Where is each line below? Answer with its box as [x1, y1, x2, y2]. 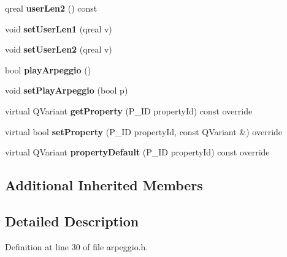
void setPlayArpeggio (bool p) [5, 84, 128, 97]
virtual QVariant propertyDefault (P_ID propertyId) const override [5, 146, 270, 158]
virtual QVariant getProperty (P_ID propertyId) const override [5, 104, 253, 117]
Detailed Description [5, 211, 139, 230]
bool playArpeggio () [5, 63, 91, 76]
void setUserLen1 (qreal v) [5, 22, 112, 35]
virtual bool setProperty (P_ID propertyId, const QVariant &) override [5, 125, 283, 138]
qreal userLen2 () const [5, 2, 98, 14]
